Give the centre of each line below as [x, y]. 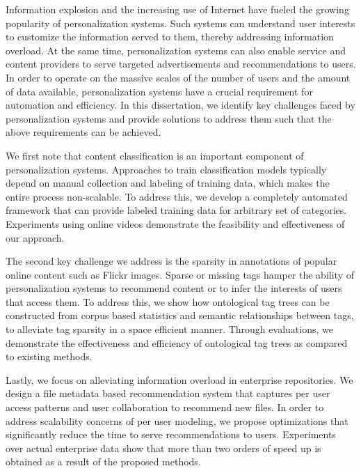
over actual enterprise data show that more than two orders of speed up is [163, 448]
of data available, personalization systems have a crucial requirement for [159, 91]
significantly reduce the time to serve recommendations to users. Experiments [171, 434]
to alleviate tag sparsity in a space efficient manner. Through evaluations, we [169, 329]
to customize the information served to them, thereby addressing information [170, 37]
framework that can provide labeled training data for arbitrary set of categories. [176, 210]
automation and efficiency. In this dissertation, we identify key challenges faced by [180, 105]
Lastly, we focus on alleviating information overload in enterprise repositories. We [179, 379]
